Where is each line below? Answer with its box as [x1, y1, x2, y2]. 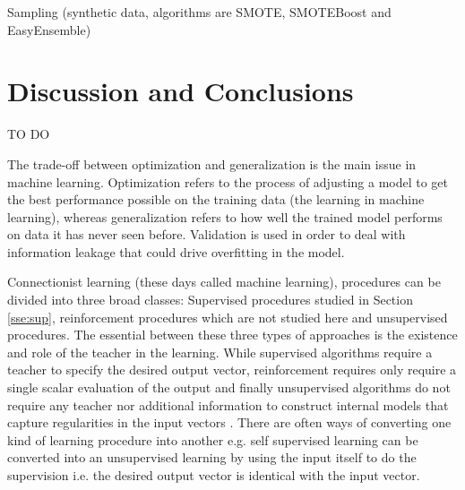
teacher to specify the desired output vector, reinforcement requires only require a [7, 360, 457, 379]
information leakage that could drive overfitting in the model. [7, 242, 345, 261]
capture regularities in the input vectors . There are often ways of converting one [7, 413, 452, 432]
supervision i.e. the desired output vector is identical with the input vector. [7, 466, 420, 484]
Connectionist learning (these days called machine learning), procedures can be [7, 272, 441, 291]
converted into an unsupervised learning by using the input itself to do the [7, 448, 417, 467]
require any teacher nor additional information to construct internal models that [7, 395, 449, 414]
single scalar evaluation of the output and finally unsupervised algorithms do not [7, 378, 451, 397]
